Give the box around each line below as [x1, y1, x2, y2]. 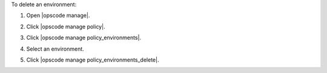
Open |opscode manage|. [26, 12, 90, 19]
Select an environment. [26, 45, 84, 52]
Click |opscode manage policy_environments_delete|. [26, 56, 159, 63]
